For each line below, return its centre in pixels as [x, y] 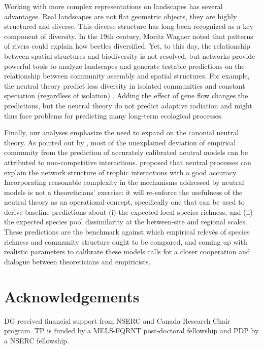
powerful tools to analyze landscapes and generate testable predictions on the [124, 66]
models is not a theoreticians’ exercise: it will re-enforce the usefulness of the [123, 192]
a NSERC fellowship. [37, 340]
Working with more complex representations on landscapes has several [113, 6]
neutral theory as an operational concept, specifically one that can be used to [124, 202]
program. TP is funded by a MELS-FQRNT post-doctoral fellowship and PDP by [131, 331]
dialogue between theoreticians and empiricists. [77, 261]
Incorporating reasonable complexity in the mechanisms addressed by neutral [124, 182]
